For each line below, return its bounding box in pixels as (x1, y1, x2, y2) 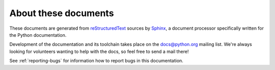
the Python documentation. (9, 32, 67, 38)
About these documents (9, 8, 114, 19)
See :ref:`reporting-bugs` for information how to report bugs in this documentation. (9, 58, 183, 64)
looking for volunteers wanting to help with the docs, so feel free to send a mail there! (9, 48, 189, 54)
